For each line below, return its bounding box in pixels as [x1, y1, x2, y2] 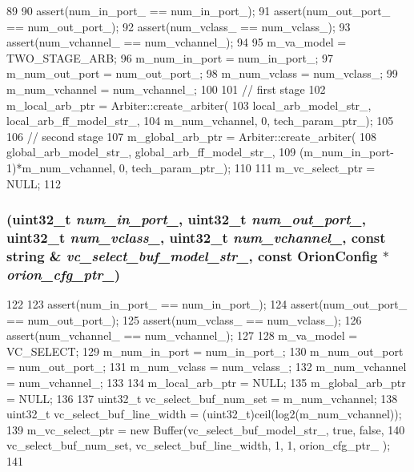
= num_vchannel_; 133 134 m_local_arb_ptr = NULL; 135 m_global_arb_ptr [6, 374, 406, 391]
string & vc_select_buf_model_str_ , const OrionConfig [6, 245, 378, 265]
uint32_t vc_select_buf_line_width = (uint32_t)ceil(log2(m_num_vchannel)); [6, 405, 402, 422]
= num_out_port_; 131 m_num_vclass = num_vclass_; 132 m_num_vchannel [6, 358, 407, 375]
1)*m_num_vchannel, [6, 159, 116, 175]
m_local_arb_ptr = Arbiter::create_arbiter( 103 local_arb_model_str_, [6, 96, 372, 113]
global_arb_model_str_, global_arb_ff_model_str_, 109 [6, 143, 296, 160]
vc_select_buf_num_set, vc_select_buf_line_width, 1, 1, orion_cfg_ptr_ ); [6, 437, 391, 454]
